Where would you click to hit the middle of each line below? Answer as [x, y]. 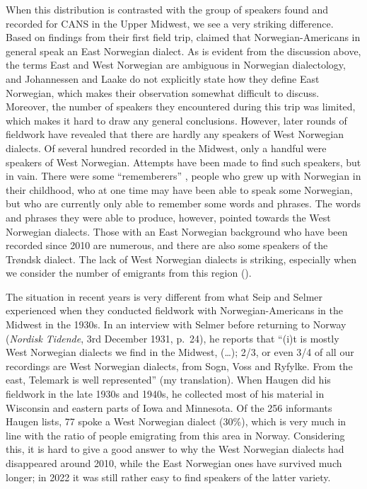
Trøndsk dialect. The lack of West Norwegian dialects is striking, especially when [181, 259]
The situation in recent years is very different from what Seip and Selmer [164, 296]
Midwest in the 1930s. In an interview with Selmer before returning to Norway [176, 324]
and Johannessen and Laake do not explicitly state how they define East [163, 78]
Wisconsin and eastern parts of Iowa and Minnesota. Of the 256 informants [169, 407]
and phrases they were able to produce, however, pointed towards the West [168, 217]
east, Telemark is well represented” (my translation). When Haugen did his [168, 380]
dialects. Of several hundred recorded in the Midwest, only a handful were [166, 148]
